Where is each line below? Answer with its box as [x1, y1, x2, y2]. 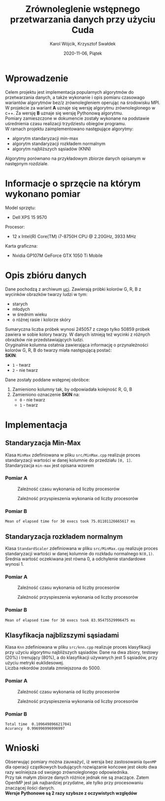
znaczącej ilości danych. [5, 785, 55, 791]
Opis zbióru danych [5, 270, 87, 281]
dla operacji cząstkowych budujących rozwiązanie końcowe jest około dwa [5, 764, 158, 770]
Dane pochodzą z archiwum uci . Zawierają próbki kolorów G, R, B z [5, 286, 141, 292]
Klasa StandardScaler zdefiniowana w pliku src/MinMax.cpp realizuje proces [5, 545, 158, 551]
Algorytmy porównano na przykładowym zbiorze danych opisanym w [5, 155, 146, 161]
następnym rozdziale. [5, 160, 49, 166]
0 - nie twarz [19, 397, 45, 402]
